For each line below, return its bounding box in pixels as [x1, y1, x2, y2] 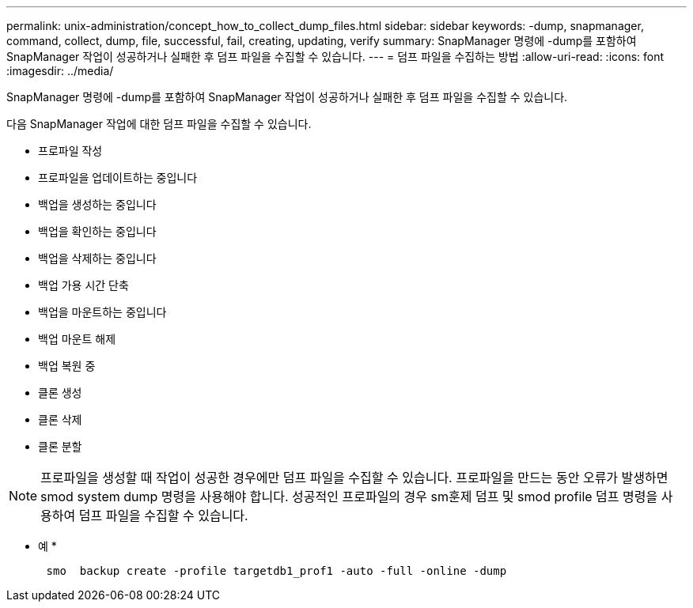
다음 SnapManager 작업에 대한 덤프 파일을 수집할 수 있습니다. [6, 117, 312, 130]
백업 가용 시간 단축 [38, 278, 129, 292]
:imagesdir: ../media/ [6, 64, 114, 77]
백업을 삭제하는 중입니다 [38, 251, 157, 265]
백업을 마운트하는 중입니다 [38, 305, 167, 319]
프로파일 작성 [38, 144, 103, 157]
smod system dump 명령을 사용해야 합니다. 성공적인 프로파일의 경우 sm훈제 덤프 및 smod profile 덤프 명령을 [40, 489, 658, 504]
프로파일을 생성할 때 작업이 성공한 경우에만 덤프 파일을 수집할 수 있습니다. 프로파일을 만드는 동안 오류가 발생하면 [40, 470, 668, 485]
